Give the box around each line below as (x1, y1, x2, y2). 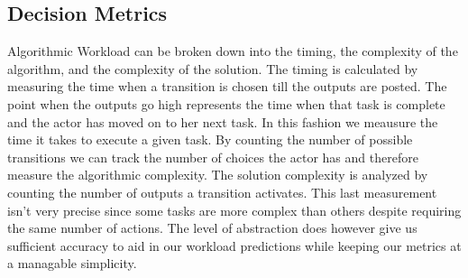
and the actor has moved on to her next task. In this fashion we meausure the (7, 112, 438, 131)
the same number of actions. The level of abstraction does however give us (7, 218, 418, 237)
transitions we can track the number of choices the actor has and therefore (7, 147, 418, 166)
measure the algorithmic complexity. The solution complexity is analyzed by (7, 165, 428, 184)
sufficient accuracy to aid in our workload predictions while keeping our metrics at (7, 236, 462, 255)
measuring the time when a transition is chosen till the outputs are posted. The (7, 77, 447, 96)
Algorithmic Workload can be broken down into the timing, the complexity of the (7, 42, 458, 60)
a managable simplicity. (7, 254, 137, 273)
